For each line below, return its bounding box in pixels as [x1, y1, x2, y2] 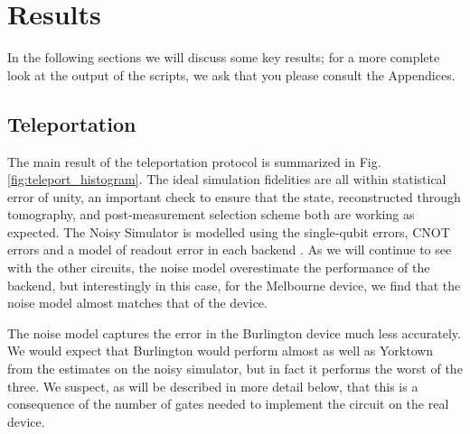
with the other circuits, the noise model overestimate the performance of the [7, 258, 430, 277]
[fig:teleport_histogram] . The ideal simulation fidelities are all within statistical [7, 170, 446, 189]
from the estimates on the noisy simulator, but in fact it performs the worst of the [7, 359, 463, 378]
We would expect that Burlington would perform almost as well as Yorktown [7, 341, 434, 360]
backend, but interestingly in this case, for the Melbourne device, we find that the [7, 275, 461, 294]
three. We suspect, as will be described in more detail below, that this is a [7, 376, 418, 395]
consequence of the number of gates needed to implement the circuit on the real [7, 394, 449, 413]
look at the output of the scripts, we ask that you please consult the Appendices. [7, 65, 456, 84]
